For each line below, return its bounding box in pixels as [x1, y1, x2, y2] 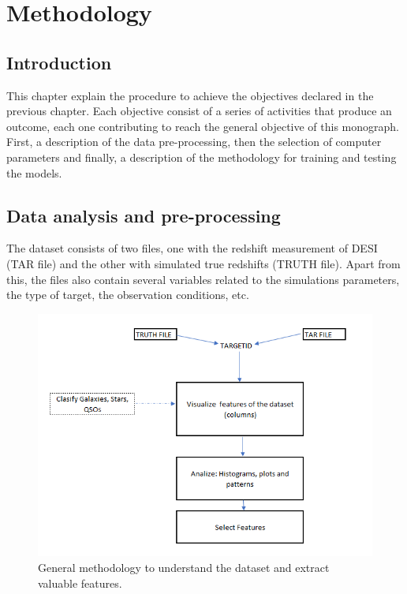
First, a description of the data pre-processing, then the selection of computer [6, 133, 382, 150]
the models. [6, 164, 62, 181]
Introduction [6, 50, 112, 74]
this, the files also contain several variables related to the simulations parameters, [6, 271, 400, 287]
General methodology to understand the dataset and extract [38, 559, 330, 575]
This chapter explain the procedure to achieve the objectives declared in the [6, 87, 374, 103]
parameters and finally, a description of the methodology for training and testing [6, 148, 397, 165]
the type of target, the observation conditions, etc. [6, 286, 249, 303]
